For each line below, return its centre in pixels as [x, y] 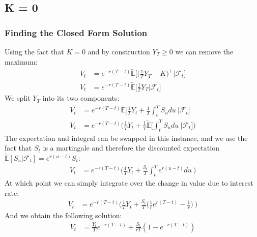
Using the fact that [34, 51]
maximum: [21, 61]
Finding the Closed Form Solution [76, 32]
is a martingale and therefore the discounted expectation [131, 148]
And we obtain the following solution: [63, 215]
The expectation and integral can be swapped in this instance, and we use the [126, 138]
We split [18, 98]
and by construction [119, 51]
